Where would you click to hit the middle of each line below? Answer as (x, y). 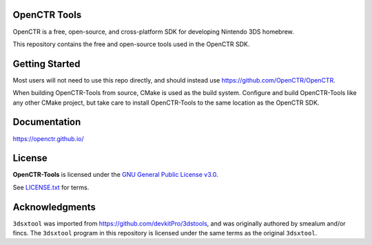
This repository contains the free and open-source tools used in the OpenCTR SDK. (131, 44)
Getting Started (46, 64)
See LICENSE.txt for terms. (51, 187)
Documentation (47, 122)
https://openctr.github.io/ (48, 138)
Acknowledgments (54, 207)
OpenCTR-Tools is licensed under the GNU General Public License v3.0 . (115, 175)
